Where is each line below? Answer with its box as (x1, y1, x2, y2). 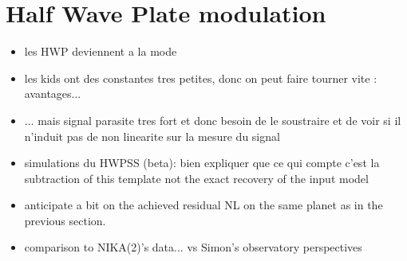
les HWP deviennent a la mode (24, 43, 177, 60)
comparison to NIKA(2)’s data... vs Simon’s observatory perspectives (24, 239, 362, 255)
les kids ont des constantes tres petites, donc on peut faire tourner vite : (24, 69, 377, 86)
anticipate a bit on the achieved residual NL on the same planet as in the (24, 197, 383, 213)
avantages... (24, 85, 81, 102)
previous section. (24, 212, 106, 228)
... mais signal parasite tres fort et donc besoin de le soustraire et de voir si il (24, 111, 401, 128)
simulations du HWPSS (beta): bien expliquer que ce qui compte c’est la (24, 154, 380, 171)
